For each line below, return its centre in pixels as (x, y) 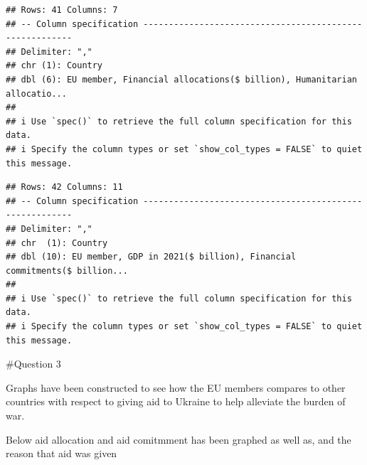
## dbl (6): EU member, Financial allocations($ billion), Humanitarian (181, 79)
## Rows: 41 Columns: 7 (62, 10)
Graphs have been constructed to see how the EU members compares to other (176, 387)
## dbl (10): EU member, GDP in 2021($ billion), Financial (151, 257)
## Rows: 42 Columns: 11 (64, 187)
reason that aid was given (62, 453)
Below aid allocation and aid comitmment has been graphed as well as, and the (179, 439)
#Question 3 (33, 364)
